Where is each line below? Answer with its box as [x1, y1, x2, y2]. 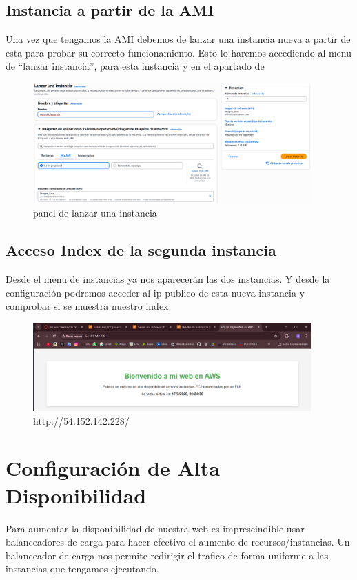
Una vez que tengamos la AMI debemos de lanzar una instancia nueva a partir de [6, 32, 351, 46]
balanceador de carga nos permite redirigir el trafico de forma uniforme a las [6, 548, 329, 562]
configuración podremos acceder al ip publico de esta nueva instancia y [6, 285, 305, 299]
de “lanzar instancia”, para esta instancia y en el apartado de [6, 59, 265, 73]
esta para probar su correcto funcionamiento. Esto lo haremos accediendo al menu [6, 45, 351, 59]
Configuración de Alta [6, 454, 220, 482]
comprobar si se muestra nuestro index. [6, 299, 172, 313]
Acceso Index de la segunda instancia [6, 239, 276, 261]
